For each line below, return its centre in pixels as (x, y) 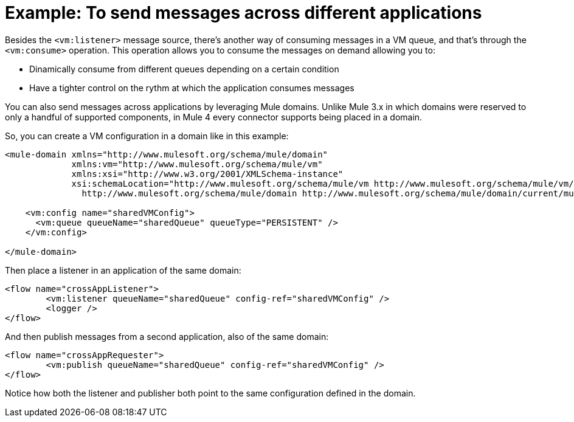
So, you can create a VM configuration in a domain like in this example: (147, 136)
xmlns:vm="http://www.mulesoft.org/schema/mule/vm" (197, 164)
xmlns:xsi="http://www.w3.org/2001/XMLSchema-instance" (207, 174)
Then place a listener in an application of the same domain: (123, 270)
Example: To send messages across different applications (244, 13)
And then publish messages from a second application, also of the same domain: (167, 336)
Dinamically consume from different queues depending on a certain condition (184, 69)
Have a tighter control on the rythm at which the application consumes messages (192, 88)
